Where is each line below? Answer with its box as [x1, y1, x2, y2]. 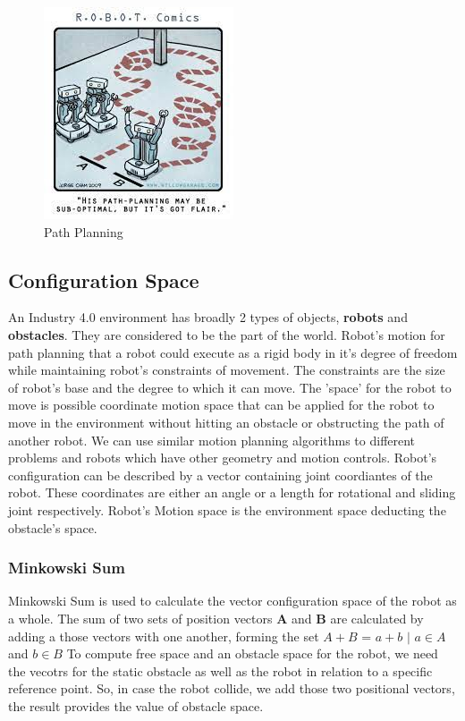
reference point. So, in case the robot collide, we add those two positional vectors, [8, 679, 455, 698]
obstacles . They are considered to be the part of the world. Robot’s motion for [8, 325, 445, 344]
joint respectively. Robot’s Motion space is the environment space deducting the [8, 500, 446, 519]
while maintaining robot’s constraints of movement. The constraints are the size [8, 360, 445, 379]
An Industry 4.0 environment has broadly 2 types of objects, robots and [8, 308, 408, 327]
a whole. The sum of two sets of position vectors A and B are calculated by [8, 608, 424, 627]
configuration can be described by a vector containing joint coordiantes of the [8, 465, 433, 484]
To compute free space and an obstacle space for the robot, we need [66, 644, 438, 663]
